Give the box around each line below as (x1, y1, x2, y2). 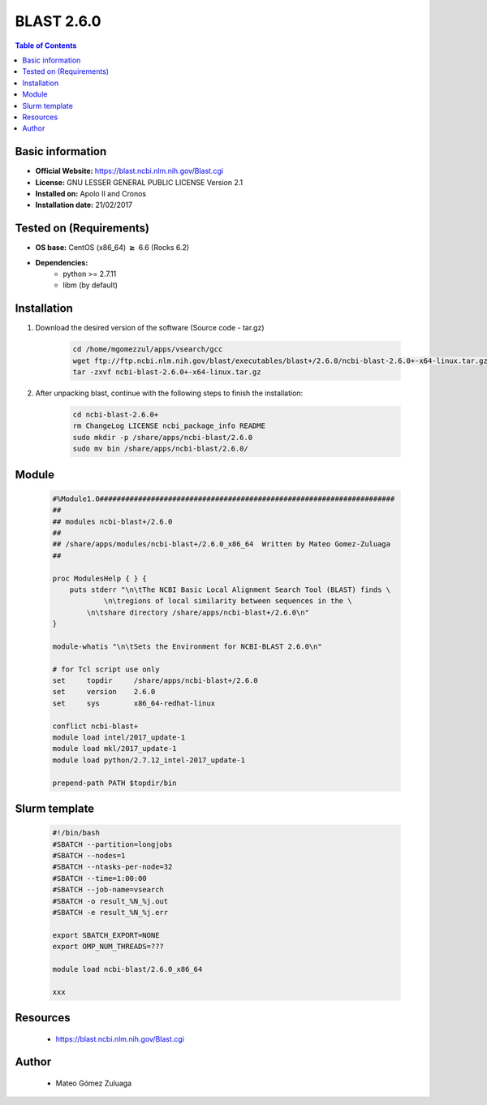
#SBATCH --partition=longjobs (52, 840, 173, 848)
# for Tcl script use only (52, 664, 160, 674)
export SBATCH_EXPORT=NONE (52, 930, 160, 939)
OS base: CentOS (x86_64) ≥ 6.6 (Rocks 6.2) (35, 243, 190, 253)
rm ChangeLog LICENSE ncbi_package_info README (72, 421, 265, 430)
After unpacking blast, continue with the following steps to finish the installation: (35, 388, 304, 398)
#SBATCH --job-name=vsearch (52, 885, 164, 895)
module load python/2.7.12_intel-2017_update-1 (52, 755, 245, 765)
